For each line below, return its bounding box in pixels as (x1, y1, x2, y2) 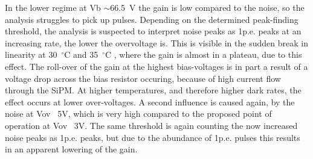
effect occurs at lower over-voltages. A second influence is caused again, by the (5, 95, 295, 108)
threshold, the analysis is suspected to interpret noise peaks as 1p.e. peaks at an (5, 25, 302, 37)
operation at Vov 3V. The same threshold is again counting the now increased (5, 119, 298, 131)
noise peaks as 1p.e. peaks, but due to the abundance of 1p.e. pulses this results (5, 131, 300, 143)
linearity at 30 (5, 48, 57, 61)
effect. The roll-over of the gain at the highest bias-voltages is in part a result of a (5, 60, 308, 72)
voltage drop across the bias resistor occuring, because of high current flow (5, 72, 281, 84)
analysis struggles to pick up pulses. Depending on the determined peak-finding (5, 13, 298, 25)
